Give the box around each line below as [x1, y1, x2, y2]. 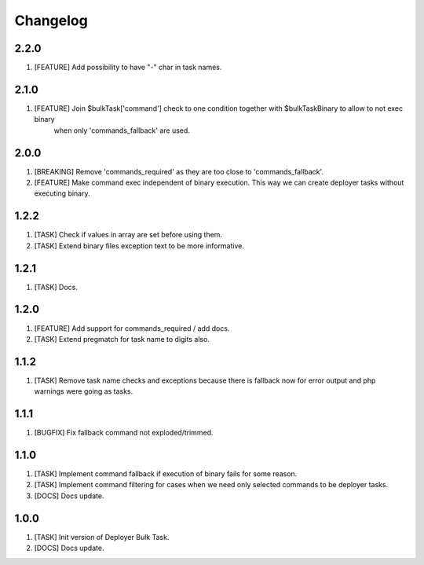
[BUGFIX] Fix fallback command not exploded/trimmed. [34, 428, 214, 438]
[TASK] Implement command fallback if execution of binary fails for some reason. [34, 469, 298, 479]
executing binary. [34, 189, 90, 198]
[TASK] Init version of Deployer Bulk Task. [34, 532, 170, 541]
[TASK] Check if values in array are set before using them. [34, 230, 223, 240]
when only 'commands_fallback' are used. [53, 126, 190, 135]
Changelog [14, 12, 88, 29]
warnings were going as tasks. [34, 387, 133, 396]
